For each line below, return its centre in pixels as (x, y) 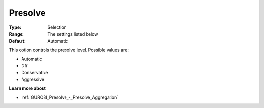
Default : (18, 41)
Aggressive (33, 79)
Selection (57, 27)
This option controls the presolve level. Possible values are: (69, 50)
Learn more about (28, 88)
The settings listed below (73, 34)
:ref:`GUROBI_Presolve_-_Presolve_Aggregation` (70, 97)
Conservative (35, 72)
